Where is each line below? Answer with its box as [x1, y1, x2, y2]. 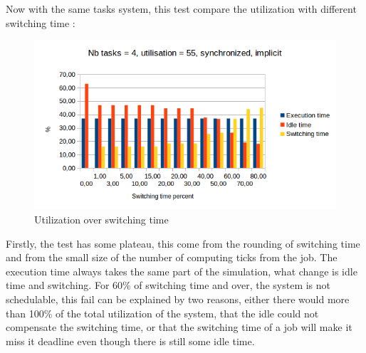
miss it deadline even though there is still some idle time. [6, 333, 255, 348]
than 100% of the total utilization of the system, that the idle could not [6, 305, 319, 320]
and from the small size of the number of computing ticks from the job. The [6, 250, 338, 265]
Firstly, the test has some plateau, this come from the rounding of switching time [6, 236, 360, 251]
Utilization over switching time [34, 212, 169, 227]
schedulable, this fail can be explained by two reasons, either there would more [6, 292, 350, 307]
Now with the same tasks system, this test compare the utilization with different [6, 1, 357, 16]
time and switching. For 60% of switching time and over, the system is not [6, 278, 331, 293]
